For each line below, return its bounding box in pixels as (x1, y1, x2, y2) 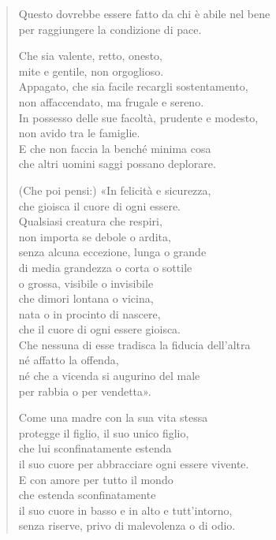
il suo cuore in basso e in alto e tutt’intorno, (18, 501, 233, 518)
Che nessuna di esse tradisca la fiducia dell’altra (18, 336, 251, 352)
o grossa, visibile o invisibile (18, 274, 154, 291)
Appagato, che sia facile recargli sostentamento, (18, 78, 248, 95)
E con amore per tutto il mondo (18, 471, 173, 487)
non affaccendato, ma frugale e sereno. (18, 93, 204, 110)
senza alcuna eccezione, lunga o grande (18, 244, 207, 260)
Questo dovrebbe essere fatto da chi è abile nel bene (18, 6, 270, 21)
